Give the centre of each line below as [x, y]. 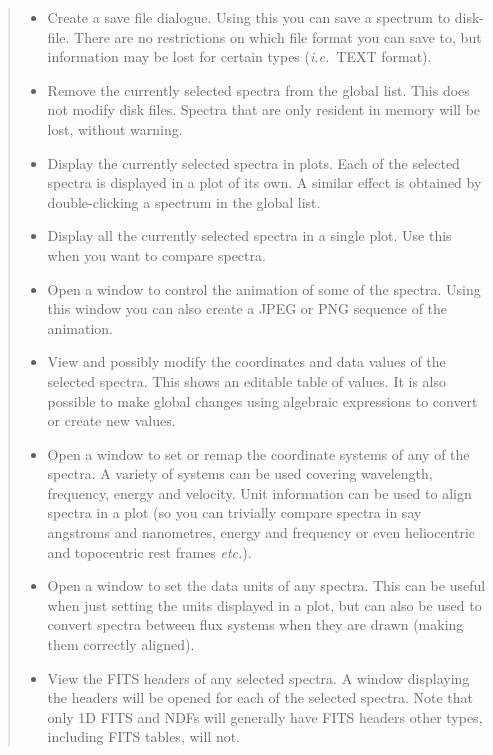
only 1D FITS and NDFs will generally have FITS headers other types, [265, 716]
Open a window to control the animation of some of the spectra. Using [264, 288]
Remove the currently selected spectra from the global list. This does [258, 89]
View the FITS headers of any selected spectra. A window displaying [258, 677]
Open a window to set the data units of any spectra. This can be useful [266, 585]
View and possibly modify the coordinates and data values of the [246, 361]
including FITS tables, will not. [144, 736]
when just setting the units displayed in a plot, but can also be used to [264, 604]
